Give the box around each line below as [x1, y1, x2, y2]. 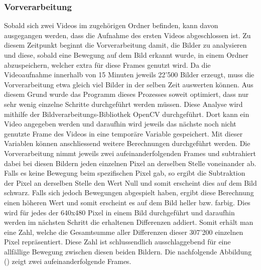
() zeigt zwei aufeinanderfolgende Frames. [4, 256, 132, 266]
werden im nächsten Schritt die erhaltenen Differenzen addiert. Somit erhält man [4, 217, 253, 227]
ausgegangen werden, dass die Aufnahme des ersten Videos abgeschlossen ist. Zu [4, 30, 251, 40]
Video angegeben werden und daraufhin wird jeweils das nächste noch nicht [4, 118, 236, 129]
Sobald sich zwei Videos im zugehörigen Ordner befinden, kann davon [4, 20, 218, 31]
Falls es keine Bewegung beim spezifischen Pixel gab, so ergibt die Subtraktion [4, 168, 245, 178]
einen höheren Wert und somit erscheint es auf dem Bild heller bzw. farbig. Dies [4, 197, 250, 207]
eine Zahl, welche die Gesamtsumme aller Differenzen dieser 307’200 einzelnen [4, 226, 243, 237]
